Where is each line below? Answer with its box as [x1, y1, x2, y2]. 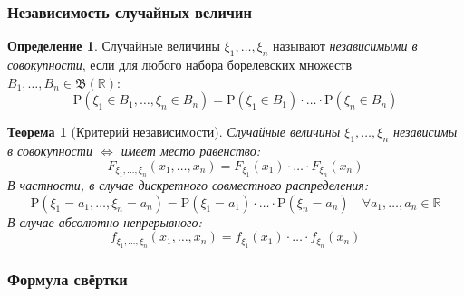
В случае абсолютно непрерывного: [7, 212, 202, 231]
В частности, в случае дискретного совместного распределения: [7, 176, 369, 194]
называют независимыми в [273, 36, 418, 55]
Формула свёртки [7, 267, 128, 290]
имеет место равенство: [121, 141, 261, 159]
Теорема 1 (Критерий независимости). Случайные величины [7, 122, 341, 141]
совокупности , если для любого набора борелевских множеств [7, 55, 353, 74]
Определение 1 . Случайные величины [7, 36, 220, 55]
